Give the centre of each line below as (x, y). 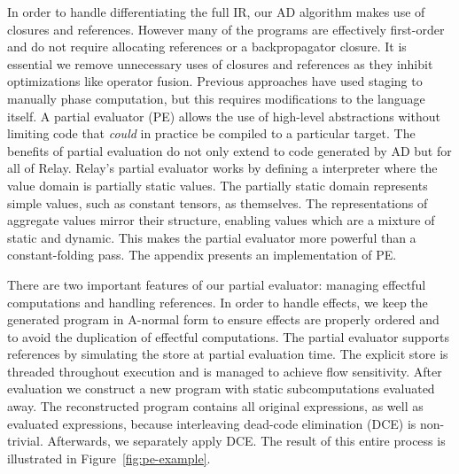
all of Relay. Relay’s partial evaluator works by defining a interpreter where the (222, 168)
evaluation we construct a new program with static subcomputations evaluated (221, 389)
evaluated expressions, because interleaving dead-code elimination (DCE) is (212, 423)
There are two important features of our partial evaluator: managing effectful (217, 284)
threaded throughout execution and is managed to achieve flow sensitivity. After (225, 371)
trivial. (25, 441)
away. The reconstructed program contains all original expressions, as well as (215, 406)
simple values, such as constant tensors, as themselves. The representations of (218, 202)
